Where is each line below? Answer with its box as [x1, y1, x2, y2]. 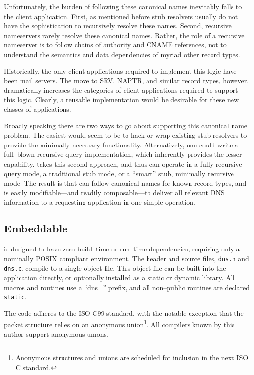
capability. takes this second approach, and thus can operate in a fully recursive [4, 158, 242, 168]
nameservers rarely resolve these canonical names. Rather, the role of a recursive [4, 30, 245, 40]
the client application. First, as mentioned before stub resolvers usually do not [4, 11, 238, 21]
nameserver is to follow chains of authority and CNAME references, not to [4, 40, 227, 50]
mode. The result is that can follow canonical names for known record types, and [4, 178, 247, 188]
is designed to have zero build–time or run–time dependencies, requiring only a [4, 244, 240, 254]
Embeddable [4, 221, 68, 236]
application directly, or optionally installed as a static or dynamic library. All [4, 272, 235, 282]
